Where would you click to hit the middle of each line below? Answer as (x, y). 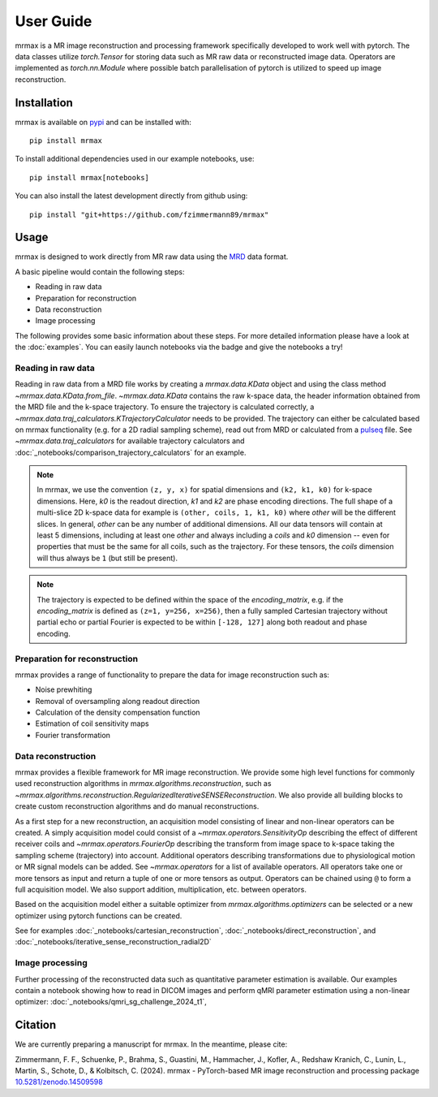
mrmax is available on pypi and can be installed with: (103, 122)
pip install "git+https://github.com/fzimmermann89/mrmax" (149, 214)
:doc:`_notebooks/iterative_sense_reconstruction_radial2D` (114, 942)
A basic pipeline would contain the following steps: (100, 271)
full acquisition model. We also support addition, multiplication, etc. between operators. (161, 889)
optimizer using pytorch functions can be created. (99, 916)
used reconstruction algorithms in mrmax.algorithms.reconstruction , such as (143, 784)
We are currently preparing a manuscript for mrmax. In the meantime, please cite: (151, 1044)
